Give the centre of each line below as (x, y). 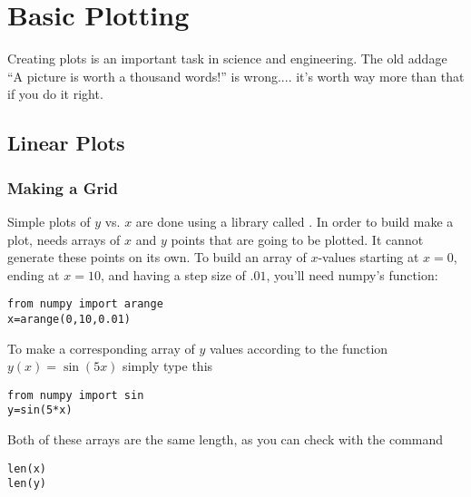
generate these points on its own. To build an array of (157, 257)
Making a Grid (63, 187)
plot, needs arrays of (64, 239)
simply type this (168, 366)
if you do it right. (55, 94)
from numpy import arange (85, 304)
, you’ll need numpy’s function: (352, 274)
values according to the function (299, 348)
